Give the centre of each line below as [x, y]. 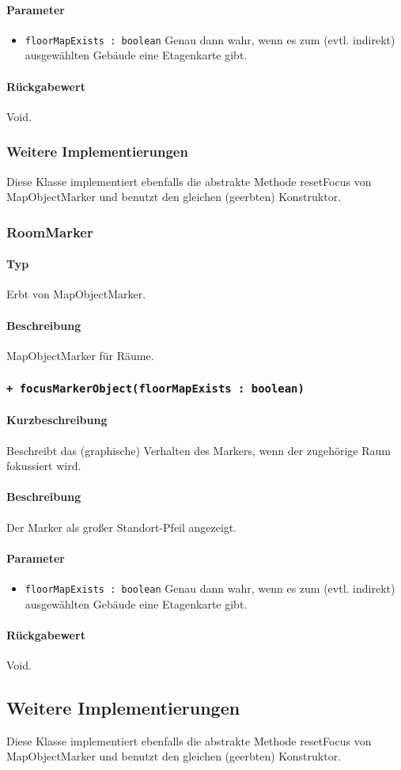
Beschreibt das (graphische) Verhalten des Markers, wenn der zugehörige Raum [199, 450]
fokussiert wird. [44, 466]
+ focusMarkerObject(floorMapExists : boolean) [155, 389]
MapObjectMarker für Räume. [80, 355]
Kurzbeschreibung [57, 420]
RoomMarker [50, 231]
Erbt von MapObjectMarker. [76, 294]
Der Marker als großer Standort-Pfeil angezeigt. [122, 527]
